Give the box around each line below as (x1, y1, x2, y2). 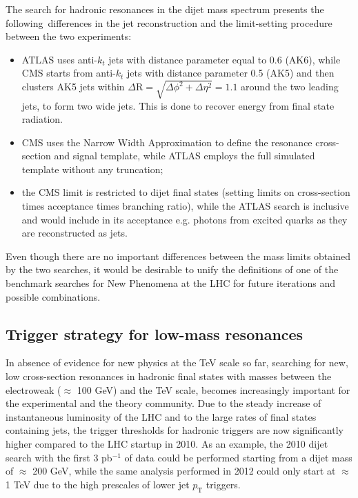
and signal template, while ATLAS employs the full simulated (54, 148, 315, 163)
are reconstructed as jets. (21, 226, 128, 240)
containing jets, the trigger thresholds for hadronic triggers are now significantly (6, 423, 344, 437)
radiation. (21, 112, 63, 126)
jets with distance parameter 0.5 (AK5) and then (127, 66, 335, 80)
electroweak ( (6, 382, 61, 397)
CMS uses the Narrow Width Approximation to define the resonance (21, 135, 312, 149)
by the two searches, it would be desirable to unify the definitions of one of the (6, 262, 339, 277)
